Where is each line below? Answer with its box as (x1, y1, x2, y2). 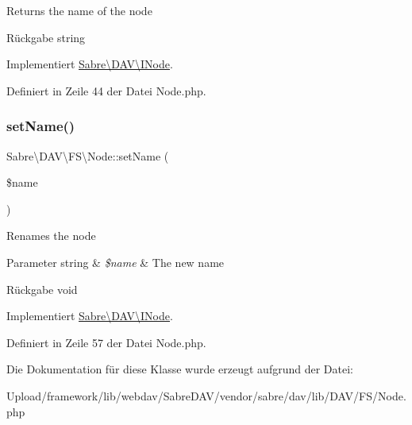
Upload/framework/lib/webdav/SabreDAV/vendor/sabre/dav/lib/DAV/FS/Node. (6, 387, 406, 404)
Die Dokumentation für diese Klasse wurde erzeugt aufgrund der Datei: (6, 361, 353, 377)
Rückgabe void (6, 280, 78, 297)
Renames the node (6, 227, 96, 244)
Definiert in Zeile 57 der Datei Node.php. (6, 334, 206, 350)
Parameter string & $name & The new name (6, 253, 225, 270)
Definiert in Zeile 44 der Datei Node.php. (6, 82, 206, 99)
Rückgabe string (6, 29, 86, 45)
